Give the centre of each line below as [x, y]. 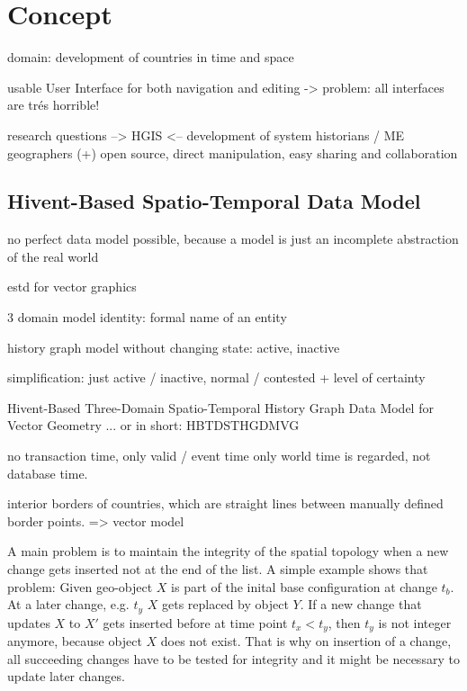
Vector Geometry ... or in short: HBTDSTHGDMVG [153, 425]
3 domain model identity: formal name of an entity [147, 317]
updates [29, 622]
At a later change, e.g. [68, 604]
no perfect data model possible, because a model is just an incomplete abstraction [233, 239]
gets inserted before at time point [195, 622]
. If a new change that [361, 604]
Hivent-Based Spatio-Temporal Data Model [214, 201]
